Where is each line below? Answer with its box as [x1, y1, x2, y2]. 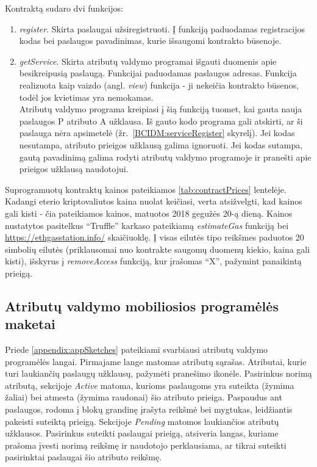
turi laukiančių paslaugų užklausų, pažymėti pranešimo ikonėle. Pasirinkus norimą [5, 367, 312, 380]
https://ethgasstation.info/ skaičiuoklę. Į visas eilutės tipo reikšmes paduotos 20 [5, 231, 304, 244]
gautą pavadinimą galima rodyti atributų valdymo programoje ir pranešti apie [19, 150, 312, 163]
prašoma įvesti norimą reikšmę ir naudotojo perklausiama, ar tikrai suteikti [5, 438, 287, 451]
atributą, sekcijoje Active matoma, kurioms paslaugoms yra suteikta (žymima [5, 378, 294, 391]
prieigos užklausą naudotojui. [19, 162, 129, 175]
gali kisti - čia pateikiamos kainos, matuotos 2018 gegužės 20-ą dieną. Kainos [5, 206, 293, 219]
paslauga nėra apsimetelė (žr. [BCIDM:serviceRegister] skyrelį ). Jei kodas [19, 126, 295, 139]
